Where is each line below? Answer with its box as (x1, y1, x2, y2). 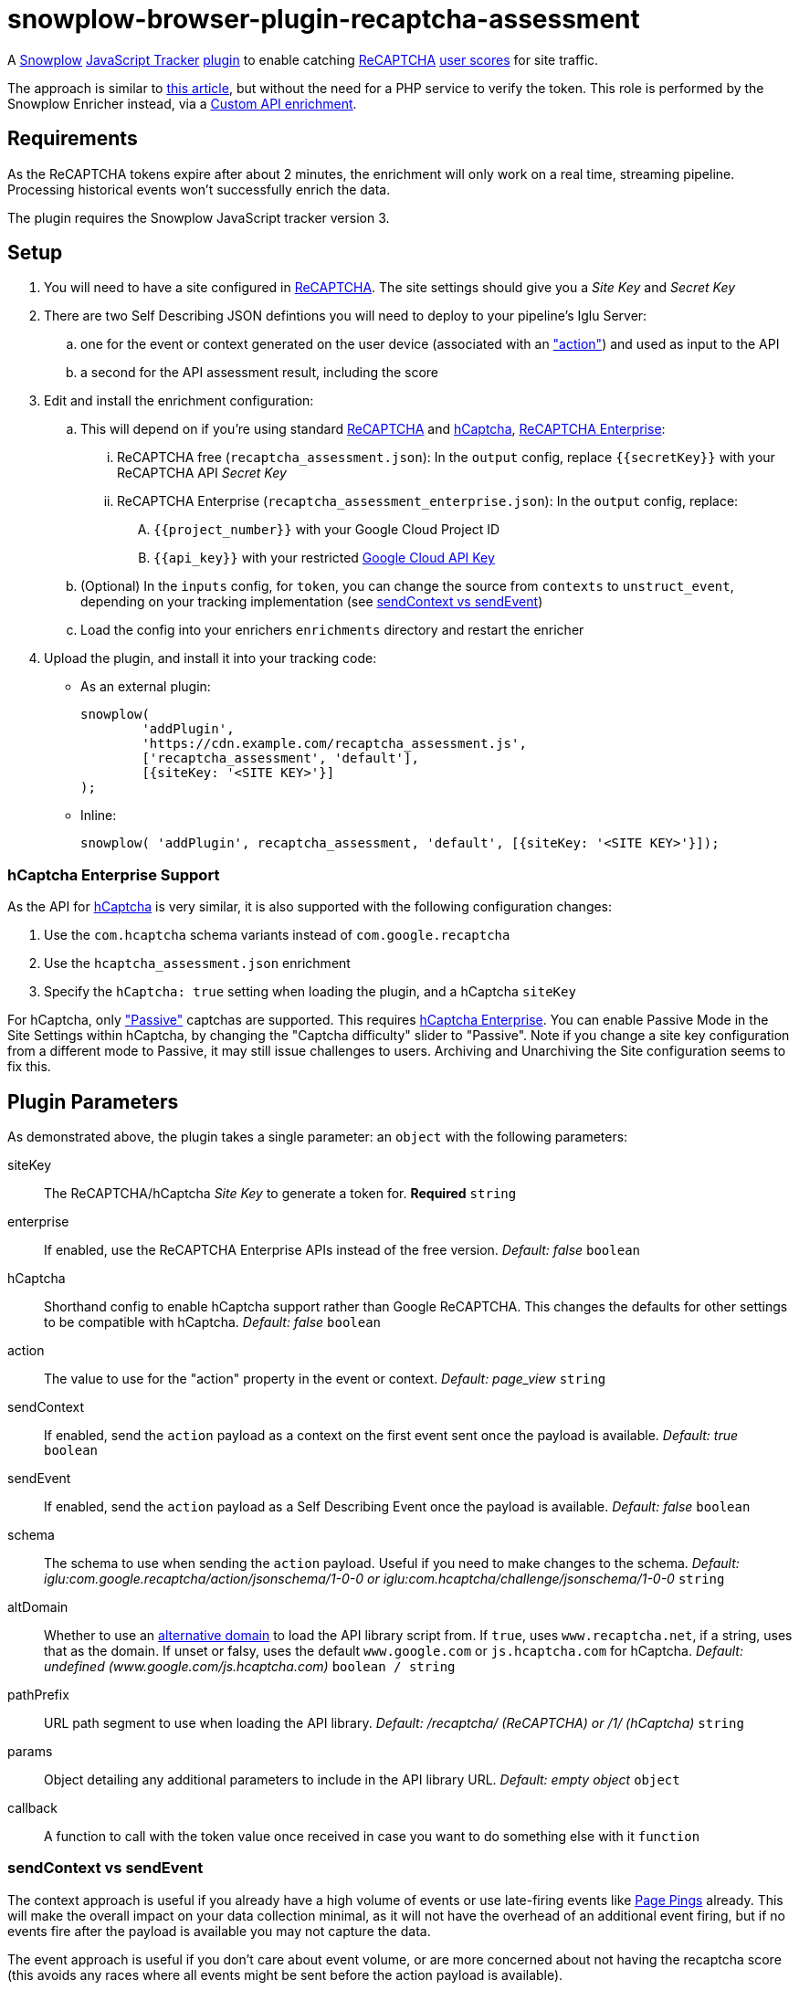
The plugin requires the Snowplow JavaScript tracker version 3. (7, 209, 390, 226)
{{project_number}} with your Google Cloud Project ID (153, 521, 500, 538)
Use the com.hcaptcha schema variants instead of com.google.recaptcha (44, 927, 510, 943)
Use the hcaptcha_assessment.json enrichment (44, 955, 351, 972)
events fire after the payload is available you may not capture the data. (7, 1922, 431, 1939)
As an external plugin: (80, 679, 211, 695)
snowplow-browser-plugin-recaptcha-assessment (7, 4, 640, 35)
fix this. (7, 1058, 51, 1075)
